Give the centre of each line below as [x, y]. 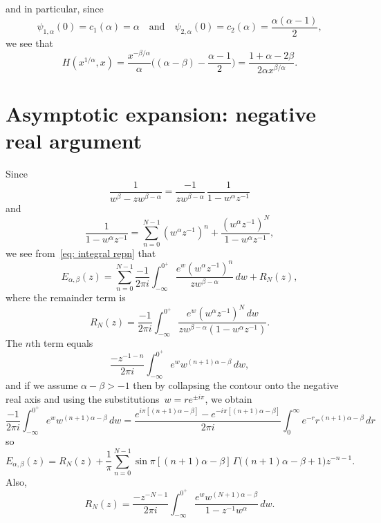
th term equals [62, 342]
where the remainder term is [66, 297]
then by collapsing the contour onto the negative [236, 385]
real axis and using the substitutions [83, 398]
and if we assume [42, 385]
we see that [29, 42]
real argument [74, 141]
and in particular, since [55, 8]
